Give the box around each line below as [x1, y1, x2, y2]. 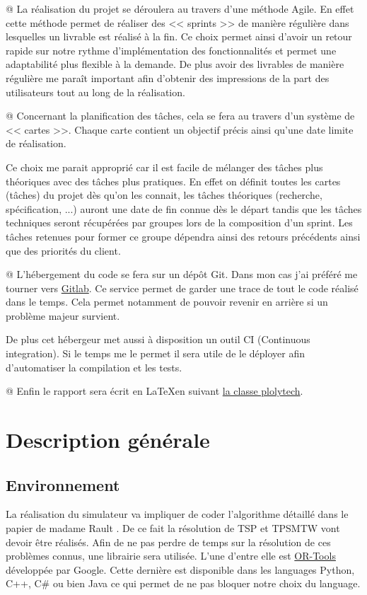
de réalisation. [6, 136, 66, 151]
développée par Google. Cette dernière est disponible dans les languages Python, [6, 562, 355, 577]
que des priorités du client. [6, 243, 121, 258]
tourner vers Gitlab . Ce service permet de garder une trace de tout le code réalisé [6, 280, 359, 295]
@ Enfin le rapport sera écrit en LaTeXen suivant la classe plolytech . [6, 383, 303, 398]
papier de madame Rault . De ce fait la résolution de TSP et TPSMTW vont [6, 521, 340, 536]
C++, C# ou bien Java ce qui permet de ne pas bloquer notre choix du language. [6, 576, 361, 591]
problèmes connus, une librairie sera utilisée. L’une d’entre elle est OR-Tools [6, 548, 336, 563]
